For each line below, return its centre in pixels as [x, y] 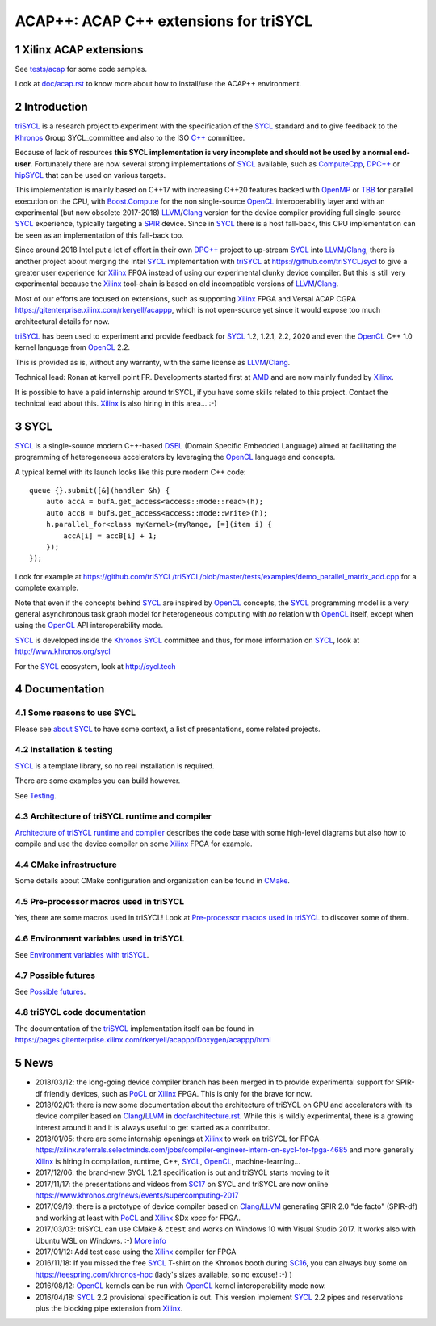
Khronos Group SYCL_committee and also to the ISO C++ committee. [130, 137]
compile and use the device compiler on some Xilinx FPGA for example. [134, 844]
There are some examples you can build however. [98, 781]
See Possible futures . [50, 991]
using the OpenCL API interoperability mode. [89, 625]
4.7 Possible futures [55, 975]
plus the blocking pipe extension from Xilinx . [109, 1308]
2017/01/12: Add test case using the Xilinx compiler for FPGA [136, 1252]
